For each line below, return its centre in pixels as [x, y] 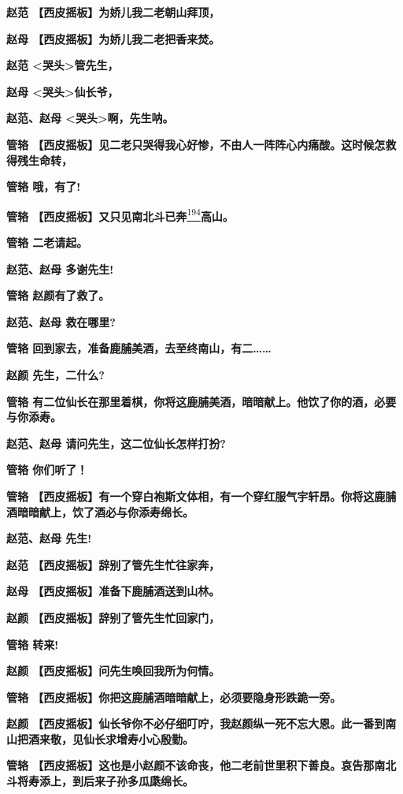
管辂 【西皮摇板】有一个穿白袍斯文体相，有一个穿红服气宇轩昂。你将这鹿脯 [201, 496]
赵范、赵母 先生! [49, 538]
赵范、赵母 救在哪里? [61, 321]
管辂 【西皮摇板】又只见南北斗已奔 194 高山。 [120, 214]
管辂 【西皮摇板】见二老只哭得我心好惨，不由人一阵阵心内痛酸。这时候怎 [196, 144]
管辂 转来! [33, 644]
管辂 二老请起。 [47, 242]
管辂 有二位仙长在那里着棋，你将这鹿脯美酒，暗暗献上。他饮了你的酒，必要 [201, 401]
